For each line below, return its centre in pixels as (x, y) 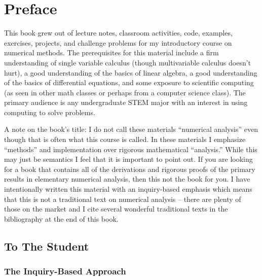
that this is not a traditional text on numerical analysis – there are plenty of (123, 199)
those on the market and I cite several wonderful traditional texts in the (116, 209)
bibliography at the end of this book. (61, 218)
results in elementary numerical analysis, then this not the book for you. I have (127, 179)
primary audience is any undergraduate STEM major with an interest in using (126, 102)
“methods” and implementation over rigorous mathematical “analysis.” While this (131, 149)
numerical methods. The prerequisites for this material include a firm (111, 52)
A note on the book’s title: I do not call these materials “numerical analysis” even (131, 129)
